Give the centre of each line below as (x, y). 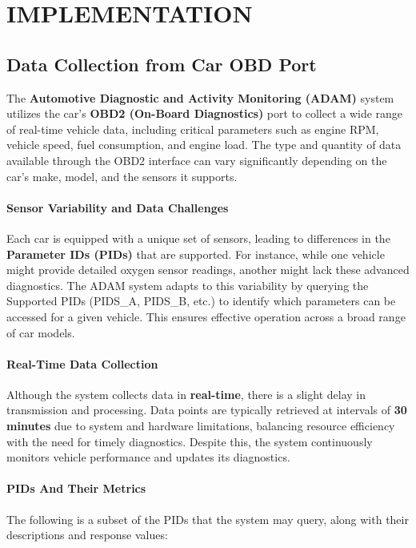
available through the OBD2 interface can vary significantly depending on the (197, 160)
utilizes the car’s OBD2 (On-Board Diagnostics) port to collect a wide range (205, 113)
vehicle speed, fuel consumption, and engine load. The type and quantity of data (204, 145)
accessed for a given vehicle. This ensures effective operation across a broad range (206, 316)
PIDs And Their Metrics (76, 488)
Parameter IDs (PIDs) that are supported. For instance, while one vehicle (196, 254)
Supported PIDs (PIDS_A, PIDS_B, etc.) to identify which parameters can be (201, 301)
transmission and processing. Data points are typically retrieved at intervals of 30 (207, 410)
